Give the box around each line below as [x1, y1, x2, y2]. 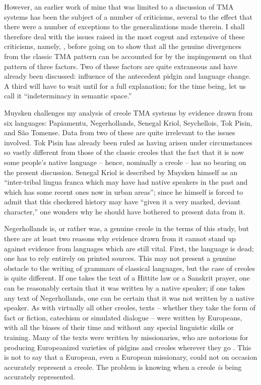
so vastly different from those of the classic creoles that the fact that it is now [4, 147, 244, 157]
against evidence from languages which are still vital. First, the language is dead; [4, 243, 254, 253]
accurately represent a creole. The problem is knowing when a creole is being [4, 361, 242, 372]
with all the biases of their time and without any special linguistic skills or [4, 322, 234, 333]
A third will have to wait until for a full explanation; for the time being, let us [4, 80, 246, 91]
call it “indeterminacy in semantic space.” [4, 90, 132, 101]
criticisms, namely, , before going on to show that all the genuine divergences [4, 41, 241, 51]
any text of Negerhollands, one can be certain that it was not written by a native [4, 292, 254, 303]
